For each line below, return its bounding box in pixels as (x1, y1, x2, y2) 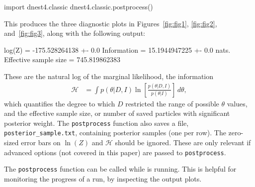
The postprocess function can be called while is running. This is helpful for (4, 164, 237, 174)
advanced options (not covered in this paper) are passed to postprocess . (4, 147, 226, 157)
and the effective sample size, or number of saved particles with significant (4, 108, 230, 118)
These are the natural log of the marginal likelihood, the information (4, 71, 214, 81)
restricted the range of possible (125, 98, 219, 108)
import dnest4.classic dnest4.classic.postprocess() (4, 1, 153, 11)
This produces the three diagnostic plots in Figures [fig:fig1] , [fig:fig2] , (4, 18, 217, 28)
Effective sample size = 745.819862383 (4, 54, 121, 65)
